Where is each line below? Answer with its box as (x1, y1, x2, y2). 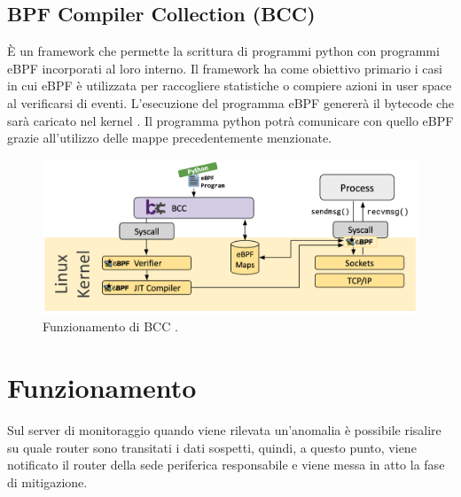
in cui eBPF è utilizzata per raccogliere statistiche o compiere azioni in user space (7, 76, 452, 95)
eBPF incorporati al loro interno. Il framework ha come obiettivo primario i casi (7, 58, 442, 77)
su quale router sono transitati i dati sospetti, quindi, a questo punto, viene (7, 438, 417, 456)
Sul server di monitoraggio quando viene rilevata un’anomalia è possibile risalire (7, 420, 441, 439)
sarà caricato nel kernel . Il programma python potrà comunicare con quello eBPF (7, 111, 454, 129)
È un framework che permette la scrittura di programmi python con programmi (7, 42, 440, 60)
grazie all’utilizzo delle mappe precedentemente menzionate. (7, 128, 332, 147)
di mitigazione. (7, 472, 88, 491)
